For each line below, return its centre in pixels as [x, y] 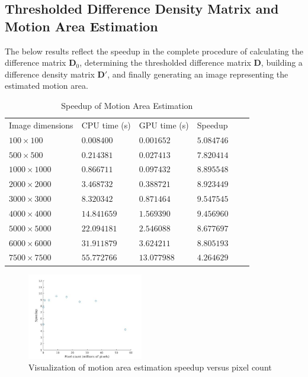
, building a [282, 62]
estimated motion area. [46, 86]
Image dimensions [41, 125]
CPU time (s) [106, 125]
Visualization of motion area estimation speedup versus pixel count [150, 367]
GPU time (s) [164, 125]
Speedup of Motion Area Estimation [127, 105]
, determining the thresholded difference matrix [165, 62]
